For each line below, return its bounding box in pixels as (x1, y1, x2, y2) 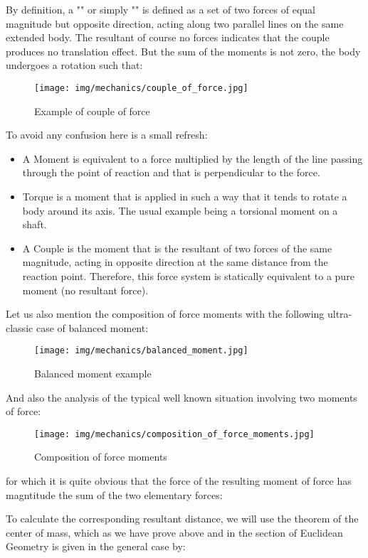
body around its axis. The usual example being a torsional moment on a (22, 203, 338, 218)
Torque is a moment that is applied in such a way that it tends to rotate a (22, 189, 347, 203)
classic (6, 320, 33, 335)
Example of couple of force (34, 103, 150, 118)
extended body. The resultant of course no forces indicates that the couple (6, 30, 330, 45)
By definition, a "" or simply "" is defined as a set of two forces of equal (6, 2, 315, 16)
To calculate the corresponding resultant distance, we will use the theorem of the (6, 511, 359, 526)
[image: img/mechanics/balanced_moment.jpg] (34, 345, 248, 356)
